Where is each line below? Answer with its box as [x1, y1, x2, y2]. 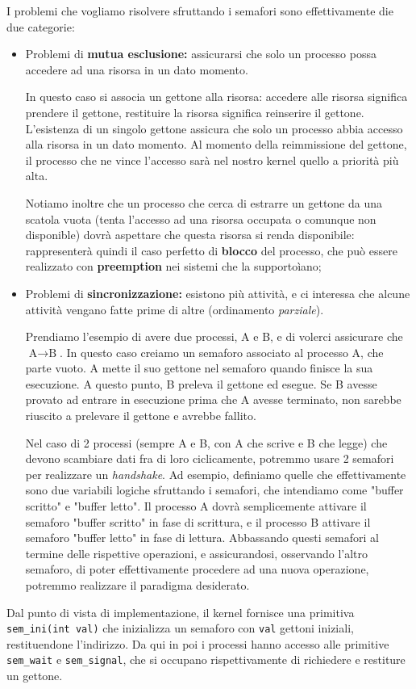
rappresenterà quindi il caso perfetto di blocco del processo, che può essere [25, 242, 397, 258]
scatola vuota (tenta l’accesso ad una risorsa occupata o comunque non [25, 210, 376, 227]
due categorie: [6, 18, 75, 35]
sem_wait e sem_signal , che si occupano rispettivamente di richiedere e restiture [6, 651, 406, 668]
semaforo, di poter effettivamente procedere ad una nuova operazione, [25, 561, 369, 578]
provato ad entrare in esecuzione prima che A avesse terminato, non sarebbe [25, 391, 401, 408]
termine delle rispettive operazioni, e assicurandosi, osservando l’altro [25, 544, 368, 561]
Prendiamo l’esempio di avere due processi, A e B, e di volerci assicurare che [25, 328, 403, 345]
